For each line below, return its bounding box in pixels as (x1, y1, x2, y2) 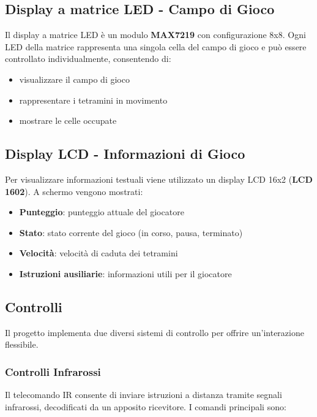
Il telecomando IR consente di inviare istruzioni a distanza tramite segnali (5, 388, 282, 401)
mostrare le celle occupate (19, 114, 117, 127)
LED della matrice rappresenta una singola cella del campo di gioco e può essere (5, 40, 307, 53)
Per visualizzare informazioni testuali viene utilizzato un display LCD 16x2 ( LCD (5, 172, 313, 185)
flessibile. (5, 338, 39, 351)
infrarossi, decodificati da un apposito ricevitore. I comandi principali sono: (5, 400, 286, 413)
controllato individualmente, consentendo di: (5, 52, 171, 65)
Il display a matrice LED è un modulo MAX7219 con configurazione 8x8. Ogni (5, 28, 306, 41)
